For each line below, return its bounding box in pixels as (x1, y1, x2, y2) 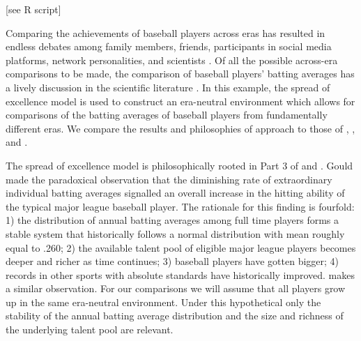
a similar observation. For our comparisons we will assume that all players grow (6, 281, 346, 296)
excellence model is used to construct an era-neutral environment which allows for (6, 93, 355, 108)
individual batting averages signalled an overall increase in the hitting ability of (6, 185, 345, 200)
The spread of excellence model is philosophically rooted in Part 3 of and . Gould (6, 158, 353, 172)
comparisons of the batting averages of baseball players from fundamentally (6, 107, 328, 122)
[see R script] (6, 2, 61, 16)
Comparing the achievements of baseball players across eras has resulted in (6, 25, 325, 40)
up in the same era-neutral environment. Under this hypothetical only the (6, 294, 321, 309)
